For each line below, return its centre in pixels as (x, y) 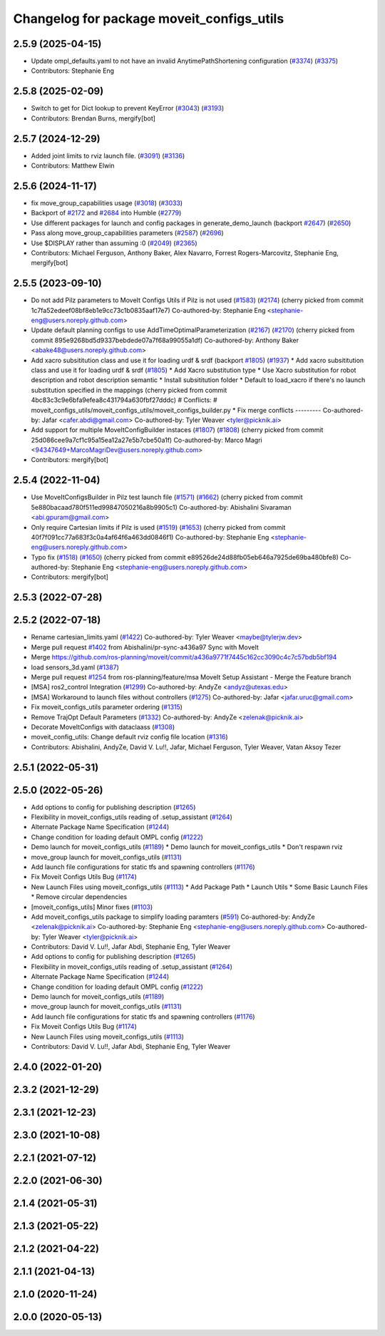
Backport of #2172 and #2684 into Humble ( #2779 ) (106, 213)
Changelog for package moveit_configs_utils (149, 19)
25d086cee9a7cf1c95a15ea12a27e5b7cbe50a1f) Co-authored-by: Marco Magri (147, 440)
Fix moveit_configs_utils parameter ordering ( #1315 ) (107, 707)
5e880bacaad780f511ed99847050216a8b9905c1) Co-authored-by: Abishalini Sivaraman (161, 507)
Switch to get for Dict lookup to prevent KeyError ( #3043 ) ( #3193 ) (128, 108)
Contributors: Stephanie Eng (72, 71)
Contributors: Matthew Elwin (73, 166)
